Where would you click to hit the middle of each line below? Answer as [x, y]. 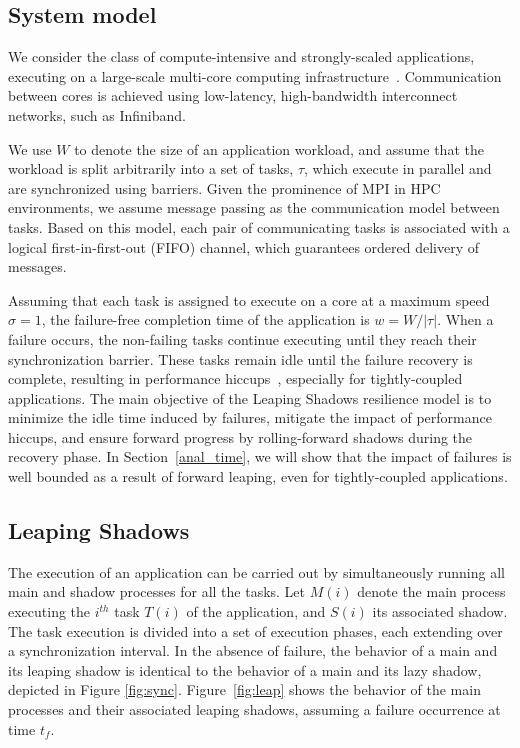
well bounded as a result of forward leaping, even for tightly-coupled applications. [258, 476]
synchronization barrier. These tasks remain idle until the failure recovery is [240, 358]
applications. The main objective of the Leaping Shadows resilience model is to [250, 397]
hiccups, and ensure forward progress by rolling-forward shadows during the [240, 436]
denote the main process [431, 591]
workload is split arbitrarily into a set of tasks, [151, 168]
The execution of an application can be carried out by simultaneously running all [256, 571]
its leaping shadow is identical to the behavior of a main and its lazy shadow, [245, 669]
